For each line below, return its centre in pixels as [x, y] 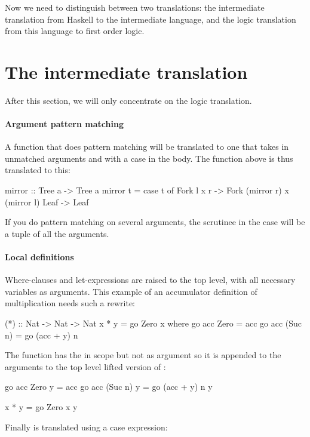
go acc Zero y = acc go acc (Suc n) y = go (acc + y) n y [109, 387]
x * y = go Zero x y [41, 407]
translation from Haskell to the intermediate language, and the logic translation [151, 19]
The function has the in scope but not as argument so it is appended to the [143, 355]
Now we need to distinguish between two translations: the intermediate [135, 7]
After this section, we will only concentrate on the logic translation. [128, 100]
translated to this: [38, 170]
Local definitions [39, 257]
